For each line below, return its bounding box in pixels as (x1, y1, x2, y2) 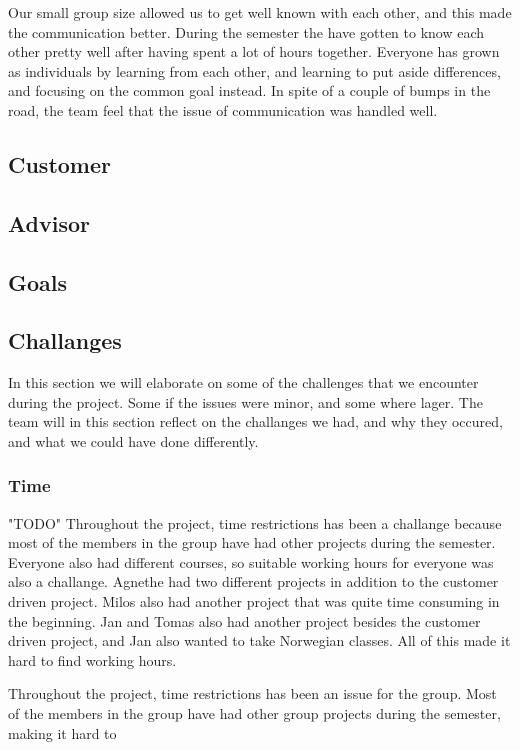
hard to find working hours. (8, 649, 177, 670)
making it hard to (8, 722, 117, 743)
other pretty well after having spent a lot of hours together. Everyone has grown (8, 41, 500, 62)
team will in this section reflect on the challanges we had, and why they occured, (8, 411, 503, 432)
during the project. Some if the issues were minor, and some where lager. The (8, 391, 483, 412)
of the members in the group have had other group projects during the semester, (8, 703, 501, 724)
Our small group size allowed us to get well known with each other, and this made (8, 2, 512, 22)
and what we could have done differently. (8, 430, 259, 451)
